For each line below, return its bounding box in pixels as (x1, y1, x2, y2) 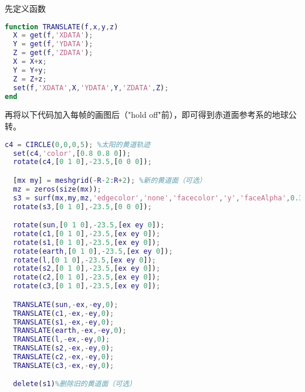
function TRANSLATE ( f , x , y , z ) (5, 22, 118, 31)
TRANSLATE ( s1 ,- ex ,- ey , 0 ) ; (13, 318, 114, 326)
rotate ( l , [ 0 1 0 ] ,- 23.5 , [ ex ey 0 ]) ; (13, 255, 156, 264)
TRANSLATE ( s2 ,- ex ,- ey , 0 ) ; (13, 344, 114, 353)
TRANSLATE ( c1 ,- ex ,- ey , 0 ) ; (13, 309, 114, 318)
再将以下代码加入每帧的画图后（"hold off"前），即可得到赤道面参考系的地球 (5, 108, 289, 121)
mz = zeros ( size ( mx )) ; (13, 185, 101, 193)
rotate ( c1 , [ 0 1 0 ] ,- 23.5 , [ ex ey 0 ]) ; (13, 229, 161, 238)
